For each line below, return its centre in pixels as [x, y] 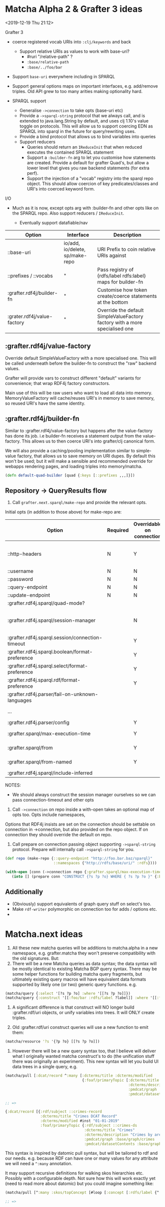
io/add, [72, 243]
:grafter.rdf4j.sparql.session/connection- [55, 637]
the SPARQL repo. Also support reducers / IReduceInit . [68, 213]
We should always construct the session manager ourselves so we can [84, 795]
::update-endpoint [29, 595]
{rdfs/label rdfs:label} [122, 276]
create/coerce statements [127, 296]
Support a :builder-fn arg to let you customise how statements [91, 157]
